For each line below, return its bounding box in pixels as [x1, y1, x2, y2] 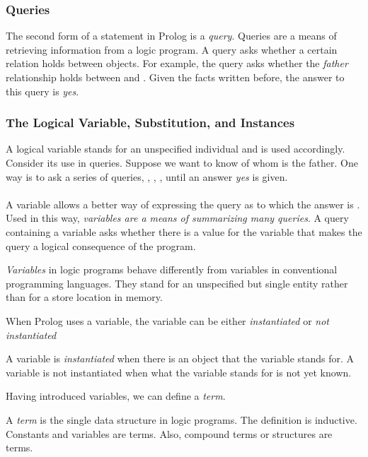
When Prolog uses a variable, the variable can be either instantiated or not [6, 313, 329, 328]
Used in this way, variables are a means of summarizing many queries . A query [6, 210, 349, 225]
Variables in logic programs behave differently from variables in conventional [6, 262, 338, 277]
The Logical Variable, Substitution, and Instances [6, 114, 295, 131]
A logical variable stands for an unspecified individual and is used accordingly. [6, 141, 345, 156]
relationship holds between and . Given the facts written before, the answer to [6, 70, 345, 84]
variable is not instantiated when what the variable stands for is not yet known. [6, 364, 352, 379]
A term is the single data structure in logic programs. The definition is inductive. [6, 412, 357, 427]
